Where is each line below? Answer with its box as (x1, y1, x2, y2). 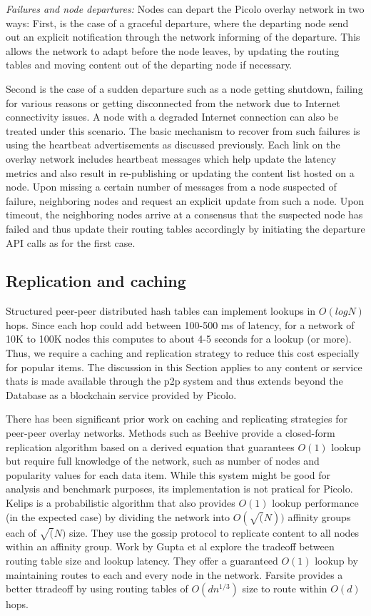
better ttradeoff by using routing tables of (6, 581, 188, 596)
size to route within (242, 581, 327, 596)
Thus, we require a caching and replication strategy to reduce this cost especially (6, 345, 360, 360)
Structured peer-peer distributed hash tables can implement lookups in (6, 303, 316, 318)
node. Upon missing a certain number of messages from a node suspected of (6, 179, 337, 194)
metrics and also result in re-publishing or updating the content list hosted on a (6, 165, 355, 180)
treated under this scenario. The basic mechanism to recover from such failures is (6, 123, 360, 138)
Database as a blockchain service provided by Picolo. (6, 387, 237, 402)
